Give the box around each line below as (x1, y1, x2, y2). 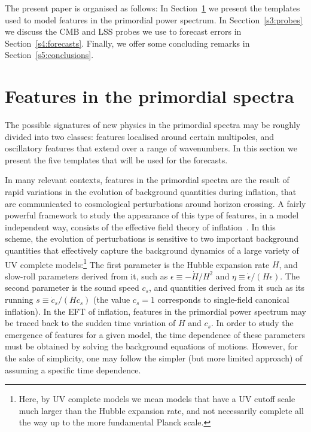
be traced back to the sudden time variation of (5, 317, 176, 329)
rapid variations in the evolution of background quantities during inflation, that (5, 185, 297, 198)
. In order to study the (211, 317, 294, 329)
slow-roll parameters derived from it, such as (5, 269, 168, 282)
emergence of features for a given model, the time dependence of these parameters (5, 328, 306, 340)
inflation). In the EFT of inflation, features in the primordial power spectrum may (5, 305, 307, 317)
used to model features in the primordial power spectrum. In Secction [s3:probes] (5, 13, 303, 26)
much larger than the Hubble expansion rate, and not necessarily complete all (19, 404, 304, 416)
